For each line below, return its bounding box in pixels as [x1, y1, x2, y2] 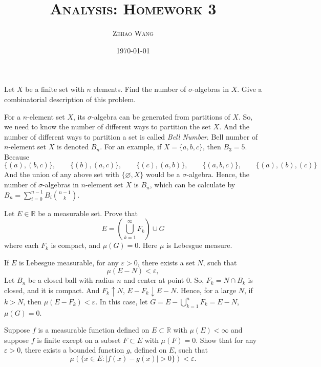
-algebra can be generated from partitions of [92, 111, 230, 122]
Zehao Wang [113, 28, 154, 38]
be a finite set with [25, 84, 84, 94]
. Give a [237, 84, 262, 94]
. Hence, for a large [176, 285, 237, 296]
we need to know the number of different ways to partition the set [4, 121, 211, 132]
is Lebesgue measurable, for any [19, 257, 119, 267]
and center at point [123, 275, 184, 285]
